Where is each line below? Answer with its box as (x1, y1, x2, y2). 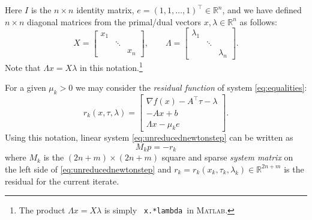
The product (19, 204, 65, 216)
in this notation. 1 (79, 59, 143, 73)
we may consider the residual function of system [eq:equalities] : (76, 81, 307, 94)
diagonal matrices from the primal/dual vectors (27, 15, 202, 28)
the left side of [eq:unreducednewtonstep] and (5, 162, 172, 175)
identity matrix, (76, 4, 134, 16)
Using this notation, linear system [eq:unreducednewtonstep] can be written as (5, 131, 293, 144)
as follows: (239, 15, 277, 28)
